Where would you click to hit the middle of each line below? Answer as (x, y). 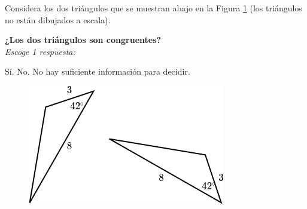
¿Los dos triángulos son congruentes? (83, 40)
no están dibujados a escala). (58, 19)
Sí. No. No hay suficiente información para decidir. (98, 71)
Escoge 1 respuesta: (40, 51)
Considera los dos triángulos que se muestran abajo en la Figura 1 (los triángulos (153, 8)
